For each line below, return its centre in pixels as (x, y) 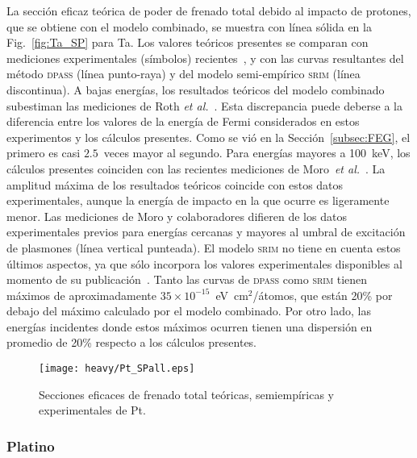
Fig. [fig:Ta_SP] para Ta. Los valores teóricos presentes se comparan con (188, 42)
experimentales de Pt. (92, 410)
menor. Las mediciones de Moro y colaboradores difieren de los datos (177, 216)
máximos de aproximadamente (81, 295)
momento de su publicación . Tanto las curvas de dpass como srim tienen (187, 279)
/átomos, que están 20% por (323, 295)
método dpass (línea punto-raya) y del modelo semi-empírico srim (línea (183, 74)
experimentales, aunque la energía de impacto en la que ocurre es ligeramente (198, 200)
